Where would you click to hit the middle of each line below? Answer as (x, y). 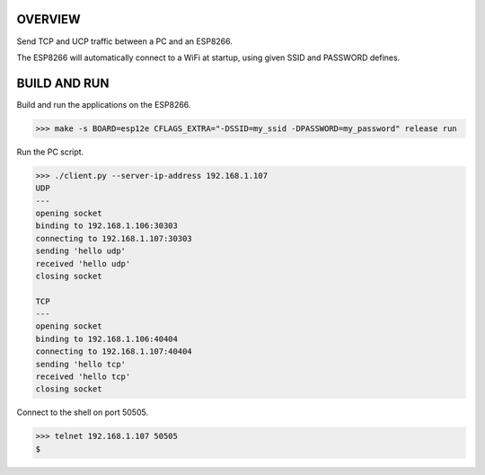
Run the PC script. (50, 152)
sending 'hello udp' (80, 251)
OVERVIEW (48, 19)
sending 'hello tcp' (80, 364)
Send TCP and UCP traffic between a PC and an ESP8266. (125, 41)
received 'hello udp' (83, 264)
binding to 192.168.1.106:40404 (107, 339)
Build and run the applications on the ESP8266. (104, 104)
